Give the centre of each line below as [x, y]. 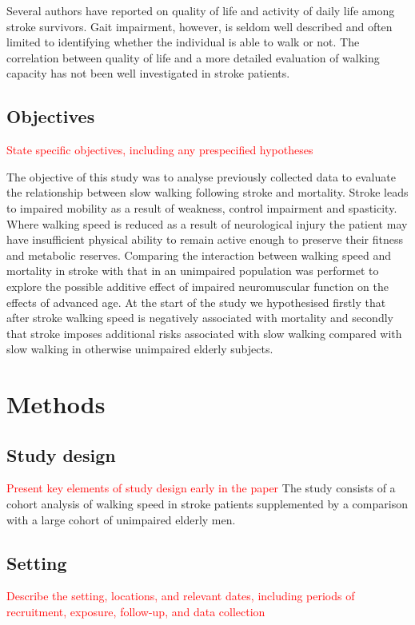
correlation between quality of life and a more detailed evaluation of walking [193, 57]
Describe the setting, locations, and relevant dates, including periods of [181, 596]
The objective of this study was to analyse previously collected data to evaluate [201, 176]
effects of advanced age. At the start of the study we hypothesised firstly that [196, 302]
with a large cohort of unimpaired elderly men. [121, 519]
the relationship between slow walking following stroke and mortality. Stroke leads [207, 192]
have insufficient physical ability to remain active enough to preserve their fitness [205, 239]
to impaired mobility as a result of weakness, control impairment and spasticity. [202, 207]
